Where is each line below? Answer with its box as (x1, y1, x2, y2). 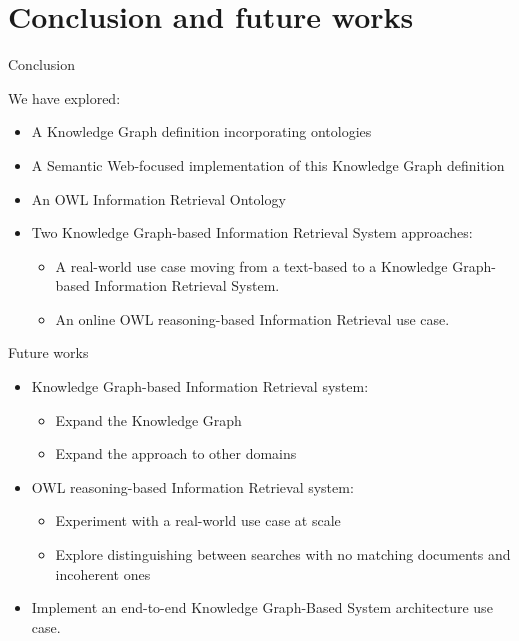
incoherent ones (55, 563, 151, 584)
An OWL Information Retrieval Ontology (31, 188, 286, 209)
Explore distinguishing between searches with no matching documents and (55, 544, 511, 565)
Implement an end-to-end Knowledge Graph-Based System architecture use (31, 597, 493, 618)
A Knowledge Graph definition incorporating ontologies (31, 121, 372, 142)
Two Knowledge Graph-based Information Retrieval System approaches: (31, 222, 473, 243)
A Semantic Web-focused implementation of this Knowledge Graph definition (31, 154, 505, 175)
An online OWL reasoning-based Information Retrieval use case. (55, 308, 450, 329)
